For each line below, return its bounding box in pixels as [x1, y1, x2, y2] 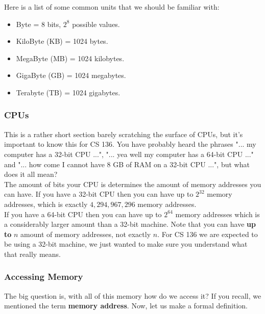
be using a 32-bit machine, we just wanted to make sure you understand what [4, 239, 248, 249]
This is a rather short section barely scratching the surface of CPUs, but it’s [4, 128, 243, 139]
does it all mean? [4, 169, 58, 179]
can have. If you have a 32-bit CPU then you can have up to [4, 189, 194, 199]
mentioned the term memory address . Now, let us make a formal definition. [4, 300, 248, 311]
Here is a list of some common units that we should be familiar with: [4, 2, 220, 12]
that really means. [4, 248, 61, 259]
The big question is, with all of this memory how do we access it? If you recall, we [4, 290, 261, 301]
